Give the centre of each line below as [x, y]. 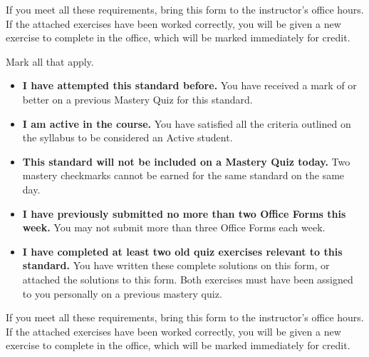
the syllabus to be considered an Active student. [128, 137]
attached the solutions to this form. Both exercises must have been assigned [188, 279]
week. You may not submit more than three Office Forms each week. [174, 227]
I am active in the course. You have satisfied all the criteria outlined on [187, 123]
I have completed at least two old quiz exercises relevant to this [182, 251]
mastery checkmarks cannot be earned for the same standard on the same [183, 175]
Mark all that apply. [50, 61]
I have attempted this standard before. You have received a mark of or [189, 85]
